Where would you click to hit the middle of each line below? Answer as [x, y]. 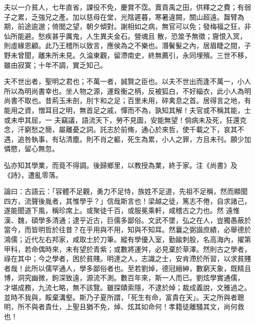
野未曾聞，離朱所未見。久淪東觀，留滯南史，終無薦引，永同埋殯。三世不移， [127, 55]
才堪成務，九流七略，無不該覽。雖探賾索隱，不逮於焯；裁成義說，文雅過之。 [127, 287]
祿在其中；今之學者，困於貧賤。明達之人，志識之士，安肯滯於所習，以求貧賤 [127, 258]
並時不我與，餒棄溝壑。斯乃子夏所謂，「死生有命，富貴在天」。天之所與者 [121, 297]
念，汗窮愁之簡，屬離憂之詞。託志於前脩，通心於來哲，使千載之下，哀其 [121, 129]
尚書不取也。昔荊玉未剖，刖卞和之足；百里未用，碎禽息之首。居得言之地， [124, 100]
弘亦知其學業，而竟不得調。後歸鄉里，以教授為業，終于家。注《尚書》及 [121, 165]
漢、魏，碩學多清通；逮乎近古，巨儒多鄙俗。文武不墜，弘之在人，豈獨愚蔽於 [127, 220]
